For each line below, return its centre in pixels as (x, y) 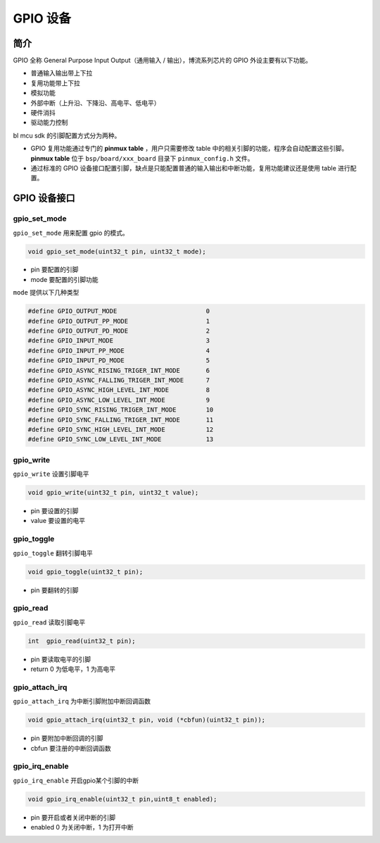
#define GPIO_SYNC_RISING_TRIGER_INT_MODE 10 (121, 410)
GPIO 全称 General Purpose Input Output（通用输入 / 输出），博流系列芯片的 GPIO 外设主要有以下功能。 (163, 61)
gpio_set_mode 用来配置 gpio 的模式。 (71, 233)
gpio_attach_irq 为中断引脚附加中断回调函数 (82, 701)
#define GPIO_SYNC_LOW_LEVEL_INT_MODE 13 (121, 439)
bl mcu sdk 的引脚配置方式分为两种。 (67, 135)
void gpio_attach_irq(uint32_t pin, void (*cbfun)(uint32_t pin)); (147, 720)
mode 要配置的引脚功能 (64, 279)
